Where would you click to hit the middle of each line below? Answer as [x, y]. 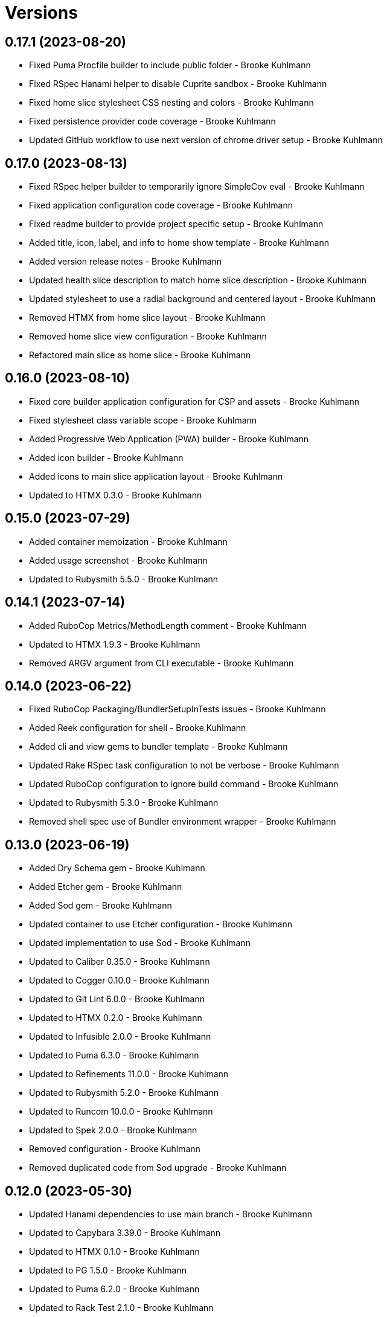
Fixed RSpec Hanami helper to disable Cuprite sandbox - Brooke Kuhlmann [178, 84]
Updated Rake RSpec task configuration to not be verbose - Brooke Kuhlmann [184, 765]
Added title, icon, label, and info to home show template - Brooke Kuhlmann [179, 243]
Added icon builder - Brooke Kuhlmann [106, 457]
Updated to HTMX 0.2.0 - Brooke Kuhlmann [116, 1018]
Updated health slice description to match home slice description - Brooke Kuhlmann [198, 280]
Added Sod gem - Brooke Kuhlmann [101, 906]
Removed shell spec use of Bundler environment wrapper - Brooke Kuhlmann [183, 822]
